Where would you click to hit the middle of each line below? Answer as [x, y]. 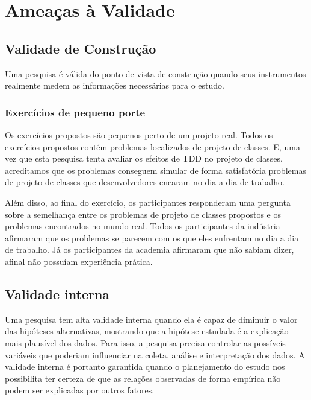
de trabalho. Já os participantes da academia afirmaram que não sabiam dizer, [149, 249]
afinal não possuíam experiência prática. [79, 261]
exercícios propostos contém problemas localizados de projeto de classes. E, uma [152, 146]
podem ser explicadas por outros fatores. [80, 390]
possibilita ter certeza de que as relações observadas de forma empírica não [143, 378]
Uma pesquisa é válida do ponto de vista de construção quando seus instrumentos [155, 73]
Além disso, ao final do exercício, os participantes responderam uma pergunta [148, 202]
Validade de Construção [81, 48]
